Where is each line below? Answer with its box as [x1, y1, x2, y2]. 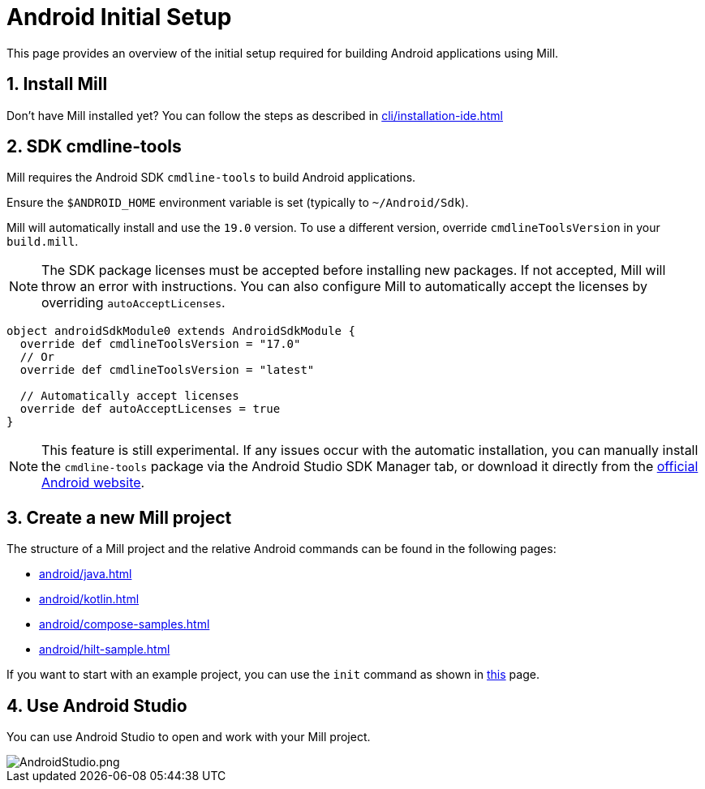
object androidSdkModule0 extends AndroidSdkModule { [6, 324, 355, 338]
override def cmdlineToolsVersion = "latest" [19, 363, 315, 377]
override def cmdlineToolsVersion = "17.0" [19, 337, 301, 351]
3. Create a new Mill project [6, 507, 232, 528]
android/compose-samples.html [39, 617, 210, 632]
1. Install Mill [6, 74, 108, 95]
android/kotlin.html [39, 592, 140, 607]
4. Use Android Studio [6, 695, 187, 716]
